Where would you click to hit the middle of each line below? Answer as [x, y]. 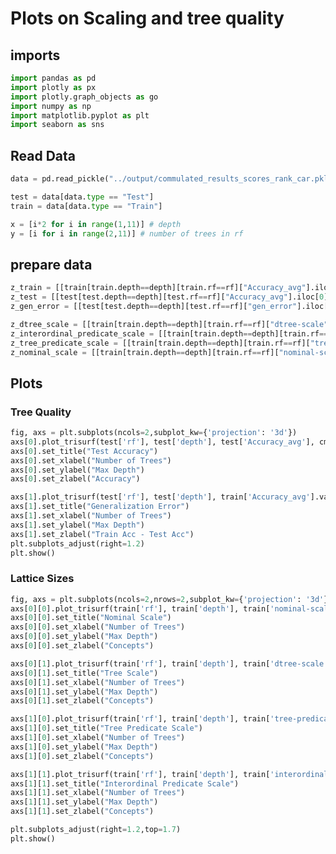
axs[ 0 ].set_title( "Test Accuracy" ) [84, 451]
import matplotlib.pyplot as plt [80, 115]
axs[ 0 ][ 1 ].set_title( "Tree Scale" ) [84, 673]
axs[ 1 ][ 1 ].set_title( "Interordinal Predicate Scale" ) [125, 783]
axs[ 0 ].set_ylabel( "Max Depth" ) [77, 470]
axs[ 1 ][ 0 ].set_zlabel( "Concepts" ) [82, 756]
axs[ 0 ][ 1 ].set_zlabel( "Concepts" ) [82, 701]
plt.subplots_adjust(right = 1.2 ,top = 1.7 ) [96, 830]
